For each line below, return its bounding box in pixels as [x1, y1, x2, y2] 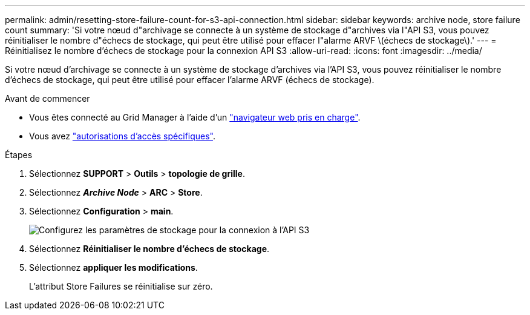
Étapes [5, 150, 33, 160]
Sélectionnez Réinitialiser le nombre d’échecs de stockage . [29, 244, 270, 254]
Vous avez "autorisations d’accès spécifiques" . [29, 131, 216, 141]
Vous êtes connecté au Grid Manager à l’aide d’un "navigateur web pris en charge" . [29, 112, 361, 122]
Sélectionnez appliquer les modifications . [29, 262, 198, 273]
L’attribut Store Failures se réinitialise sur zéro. [29, 281, 213, 291]
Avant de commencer [5, 93, 90, 104]
